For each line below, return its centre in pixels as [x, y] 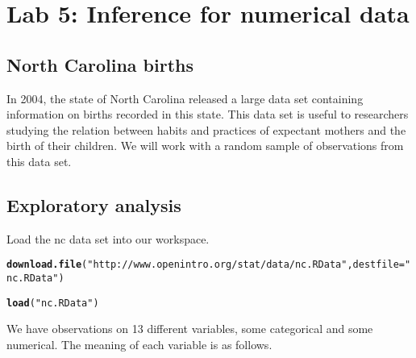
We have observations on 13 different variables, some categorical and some [190, 329]
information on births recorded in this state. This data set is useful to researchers [208, 114]
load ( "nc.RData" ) [53, 303]
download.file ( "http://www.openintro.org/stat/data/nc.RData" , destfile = [206, 265]
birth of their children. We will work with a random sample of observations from [205, 146]
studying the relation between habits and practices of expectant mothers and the [206, 129]
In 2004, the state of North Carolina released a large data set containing [185, 98]
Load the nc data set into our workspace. [108, 238]
